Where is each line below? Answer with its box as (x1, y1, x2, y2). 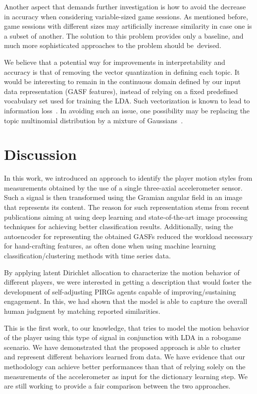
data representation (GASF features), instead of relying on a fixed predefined (4, 86, 238, 96)
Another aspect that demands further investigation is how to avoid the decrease (4, 1, 246, 11)
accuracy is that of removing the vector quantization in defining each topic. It (4, 66, 240, 77)
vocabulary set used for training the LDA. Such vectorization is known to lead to (4, 96, 250, 106)
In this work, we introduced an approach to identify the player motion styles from (4, 173, 253, 183)
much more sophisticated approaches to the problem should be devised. (4, 40, 221, 50)
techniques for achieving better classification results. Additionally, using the (4, 221, 233, 232)
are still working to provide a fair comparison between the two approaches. (4, 381, 231, 391)
